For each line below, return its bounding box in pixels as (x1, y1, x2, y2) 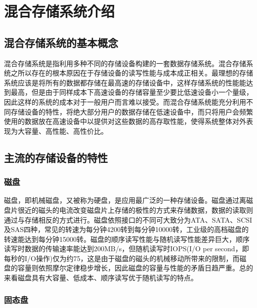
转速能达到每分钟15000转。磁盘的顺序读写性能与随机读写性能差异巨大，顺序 (4, 233, 250, 244)
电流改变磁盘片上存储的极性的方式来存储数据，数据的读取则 (59, 204, 253, 215)
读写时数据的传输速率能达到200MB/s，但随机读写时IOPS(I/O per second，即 (4, 243, 249, 254)
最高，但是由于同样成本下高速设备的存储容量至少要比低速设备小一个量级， (10, 87, 253, 97)
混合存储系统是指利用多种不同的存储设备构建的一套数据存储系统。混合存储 (4, 58, 246, 68)
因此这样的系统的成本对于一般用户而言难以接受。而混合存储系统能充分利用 (4, 96, 246, 107)
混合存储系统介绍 (4, 1, 115, 21)
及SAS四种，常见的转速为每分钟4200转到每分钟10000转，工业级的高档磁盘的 (4, 224, 249, 234)
